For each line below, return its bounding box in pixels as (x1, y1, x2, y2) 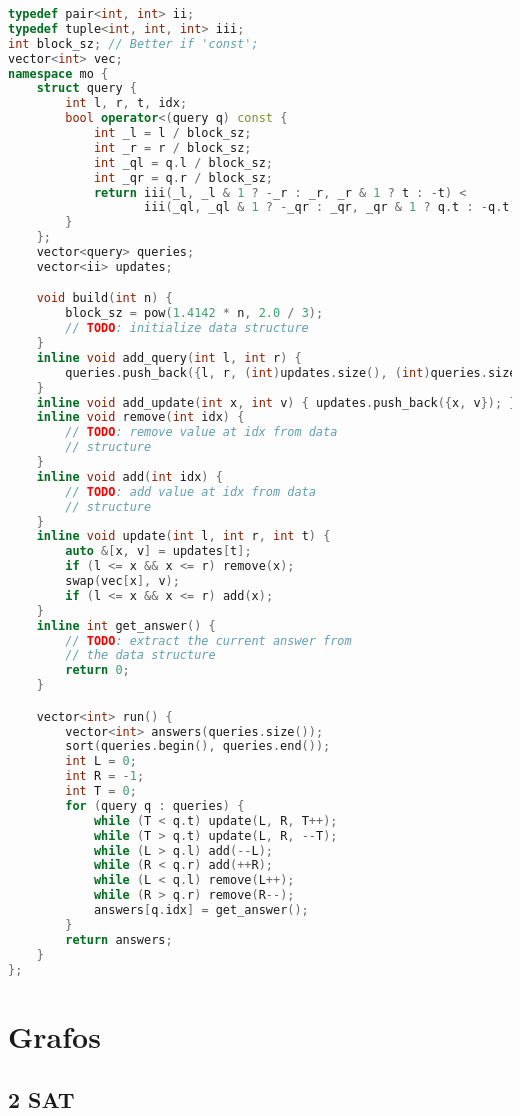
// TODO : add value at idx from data (65, 484, 316, 499)
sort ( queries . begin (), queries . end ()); (65, 739, 331, 754)
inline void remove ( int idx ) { (36, 410, 245, 425)
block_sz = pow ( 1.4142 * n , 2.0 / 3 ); (65, 306, 324, 321)
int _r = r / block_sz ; (93, 140, 252, 155)
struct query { (36, 81, 137, 96)
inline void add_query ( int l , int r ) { (36, 350, 302, 365)
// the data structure (65, 648, 216, 663)
